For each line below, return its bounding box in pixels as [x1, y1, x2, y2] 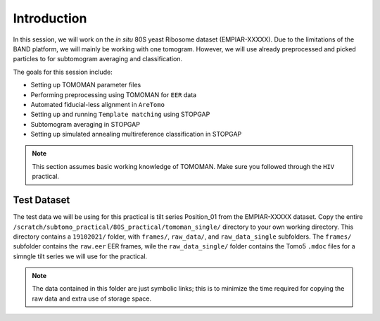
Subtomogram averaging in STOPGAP [30, 120, 141, 128]
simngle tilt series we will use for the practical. [13, 252, 148, 260]
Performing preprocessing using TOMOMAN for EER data [30, 90, 197, 99]
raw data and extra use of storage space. [32, 294, 151, 303]
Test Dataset [13, 194, 70, 206]
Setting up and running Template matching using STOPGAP [30, 110, 210, 119]
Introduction [13, 11, 87, 26]
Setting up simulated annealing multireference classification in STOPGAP [30, 130, 242, 139]
